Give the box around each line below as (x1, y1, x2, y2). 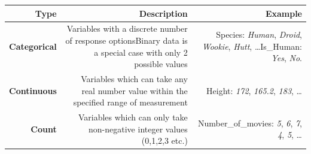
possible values (134, 58, 188, 70)
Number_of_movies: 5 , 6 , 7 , (197, 116, 302, 129)
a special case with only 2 (94, 46, 188, 58)
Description (139, 7, 188, 19)
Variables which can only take (78, 111, 188, 123)
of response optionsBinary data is (65, 34, 188, 46)
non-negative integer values (89, 122, 188, 135)
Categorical (9, 40, 57, 52)
